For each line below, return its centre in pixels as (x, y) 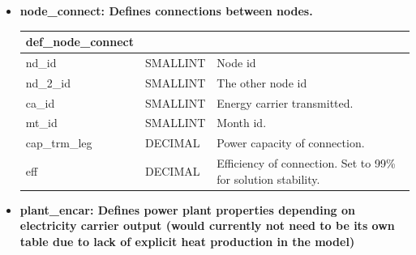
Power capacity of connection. (291, 143)
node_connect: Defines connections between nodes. (166, 11)
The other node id (262, 82)
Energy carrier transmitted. (285, 102)
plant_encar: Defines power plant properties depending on (188, 209)
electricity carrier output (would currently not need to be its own (207, 225)
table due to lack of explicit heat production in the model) (187, 242)
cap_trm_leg (59, 143)
